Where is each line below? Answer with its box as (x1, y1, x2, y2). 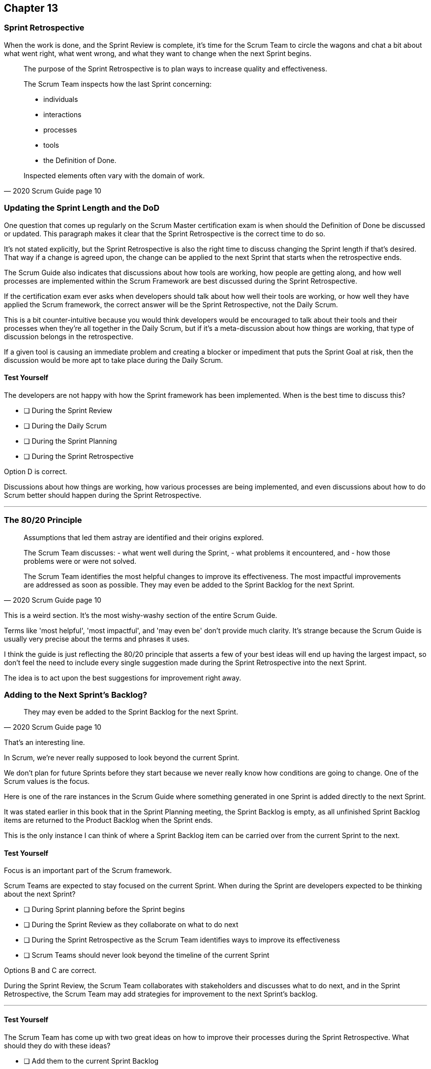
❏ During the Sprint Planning (24, 436, 117, 445)
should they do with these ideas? (4, 1041, 111, 1050)
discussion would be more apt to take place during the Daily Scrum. (4, 356, 223, 364)
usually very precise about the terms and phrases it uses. (4, 634, 190, 643)
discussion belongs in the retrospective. (4, 332, 133, 341)
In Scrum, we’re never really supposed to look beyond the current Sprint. (4, 753, 240, 762)
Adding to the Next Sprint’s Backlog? (4, 689, 148, 700)
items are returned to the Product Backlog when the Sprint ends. (4, 816, 213, 825)
